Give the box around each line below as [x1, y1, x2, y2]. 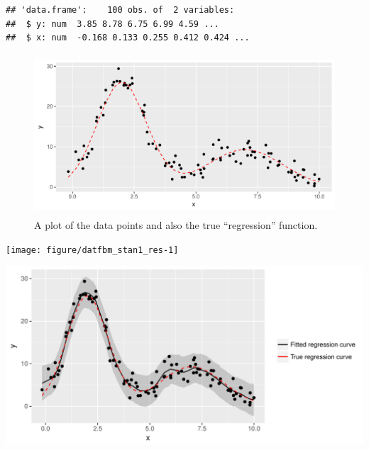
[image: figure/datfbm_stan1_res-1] [6, 244, 179, 255]
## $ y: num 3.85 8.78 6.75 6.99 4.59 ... [6, 18, 219, 29]
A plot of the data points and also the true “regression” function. [34, 218, 318, 232]
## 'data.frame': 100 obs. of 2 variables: [6, 5, 235, 15]
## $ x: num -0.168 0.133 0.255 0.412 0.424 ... [6, 33, 250, 43]
